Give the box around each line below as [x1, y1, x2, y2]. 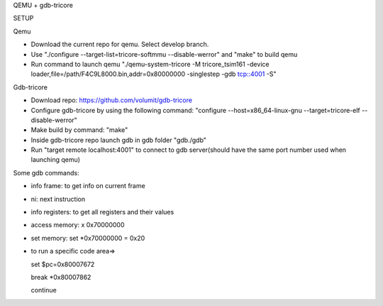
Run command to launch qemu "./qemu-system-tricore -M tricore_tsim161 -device [30, 60, 270, 68]
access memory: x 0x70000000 [30, 221, 125, 229]
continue [30, 286, 57, 295]
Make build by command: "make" [30, 126, 128, 134]
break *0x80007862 [30, 273, 91, 281]
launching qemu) [30, 155, 81, 164]
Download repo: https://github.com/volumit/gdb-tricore [30, 96, 193, 104]
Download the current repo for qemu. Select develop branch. [30, 40, 209, 49]
